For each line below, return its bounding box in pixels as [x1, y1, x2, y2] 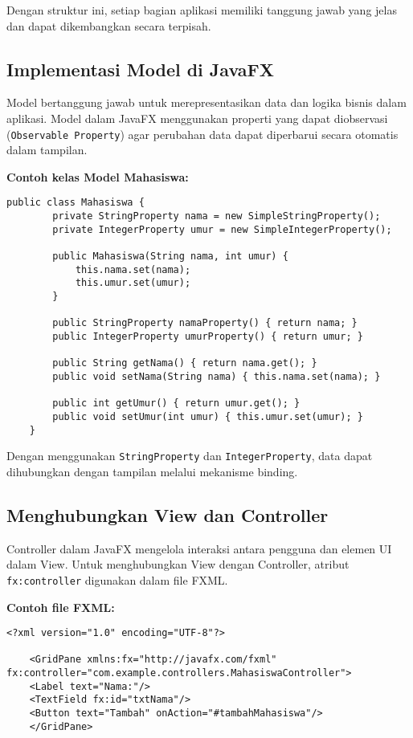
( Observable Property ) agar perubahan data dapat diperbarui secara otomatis [6, 125, 399, 142]
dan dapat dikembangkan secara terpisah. [6, 17, 211, 34]
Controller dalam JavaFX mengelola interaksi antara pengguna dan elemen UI [6, 540, 392, 557]
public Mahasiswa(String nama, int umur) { [52, 251, 288, 263]
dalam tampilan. [6, 141, 88, 158]
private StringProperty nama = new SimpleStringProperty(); [52, 210, 381, 222]
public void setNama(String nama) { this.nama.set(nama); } [52, 370, 381, 382]
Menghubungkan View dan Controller [6, 502, 329, 527]
